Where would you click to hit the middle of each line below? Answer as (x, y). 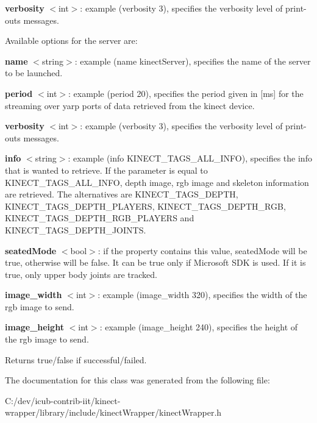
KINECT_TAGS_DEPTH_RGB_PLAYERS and (100, 218)
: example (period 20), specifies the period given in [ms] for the (186, 93)
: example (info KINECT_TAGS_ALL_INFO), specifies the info (190, 158)
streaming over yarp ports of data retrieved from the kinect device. (130, 105)
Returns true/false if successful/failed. (76, 359)
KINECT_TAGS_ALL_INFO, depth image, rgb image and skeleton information (157, 182)
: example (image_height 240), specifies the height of (199, 327)
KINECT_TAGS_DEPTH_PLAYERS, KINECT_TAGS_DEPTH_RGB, (145, 206)
